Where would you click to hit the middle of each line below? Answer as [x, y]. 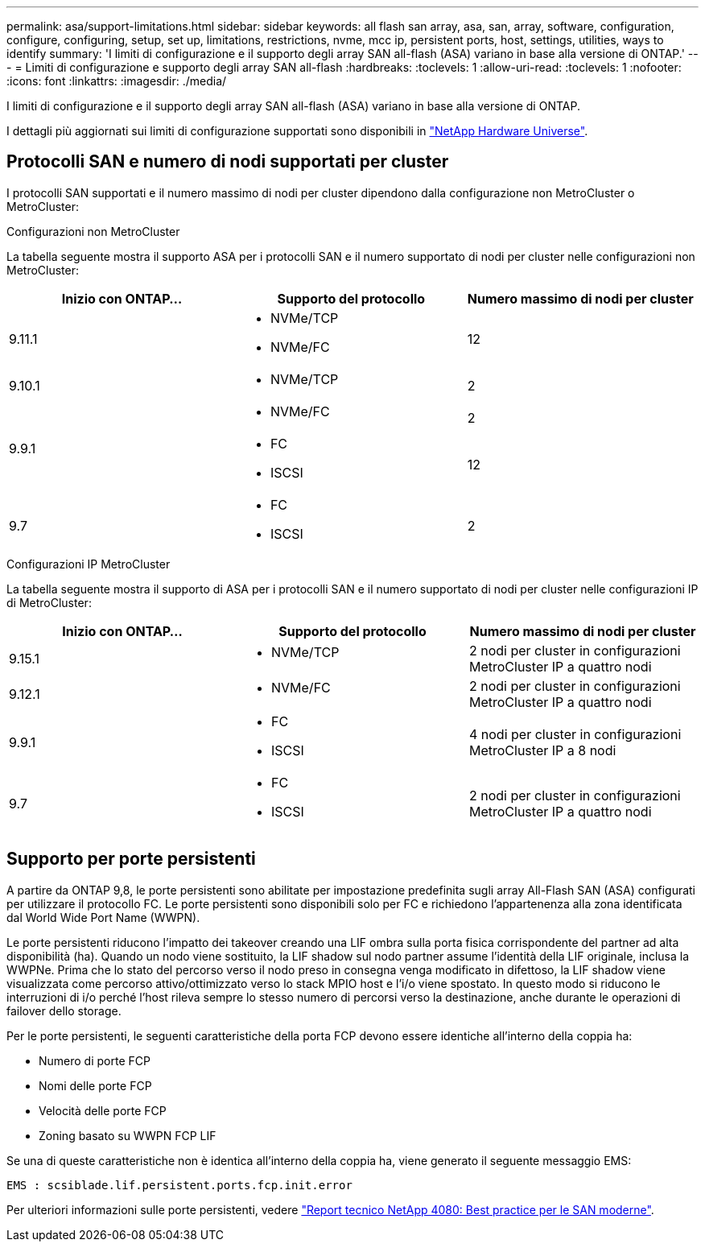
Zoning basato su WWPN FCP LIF [128, 1135]
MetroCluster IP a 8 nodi [542, 750]
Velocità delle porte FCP [103, 1110]
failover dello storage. [64, 1010]
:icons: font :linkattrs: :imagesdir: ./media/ [117, 81]
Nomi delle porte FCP [95, 1085]
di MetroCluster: [49, 602]
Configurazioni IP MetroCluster [89, 564]
